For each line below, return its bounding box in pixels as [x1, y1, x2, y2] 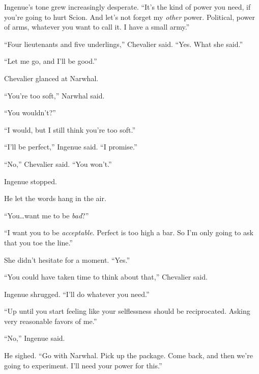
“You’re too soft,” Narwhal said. [4, 90, 105, 101]
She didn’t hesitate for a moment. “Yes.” [4, 254, 130, 265]
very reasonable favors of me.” [4, 315, 97, 326]
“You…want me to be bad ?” [4, 210, 89, 220]
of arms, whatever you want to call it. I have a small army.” [4, 21, 190, 32]
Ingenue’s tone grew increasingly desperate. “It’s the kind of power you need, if [4, 2, 251, 12]
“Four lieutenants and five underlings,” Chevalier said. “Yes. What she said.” [4, 38, 243, 49]
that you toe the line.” [4, 237, 73, 247]
